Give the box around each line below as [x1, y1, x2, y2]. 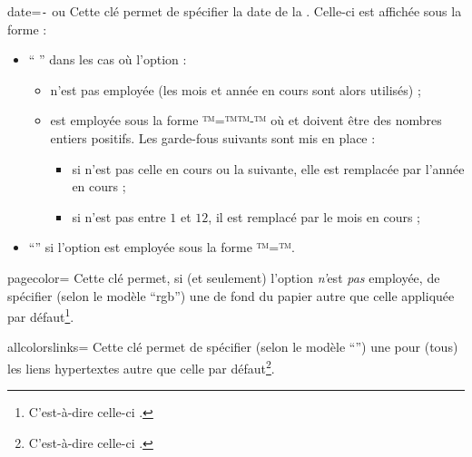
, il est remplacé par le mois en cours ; [208, 207, 420, 226]
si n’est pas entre [72, 207, 166, 226]
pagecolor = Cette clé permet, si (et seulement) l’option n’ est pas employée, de [7, 268, 440, 287]
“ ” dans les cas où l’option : [28, 50, 187, 69]
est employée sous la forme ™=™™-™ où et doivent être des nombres [50, 111, 442, 130]
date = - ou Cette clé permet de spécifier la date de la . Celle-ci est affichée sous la [7, 2, 462, 20]
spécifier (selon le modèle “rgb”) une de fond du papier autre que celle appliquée [7, 286, 455, 305]
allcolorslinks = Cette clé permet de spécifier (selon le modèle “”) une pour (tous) [7, 337, 458, 356]
